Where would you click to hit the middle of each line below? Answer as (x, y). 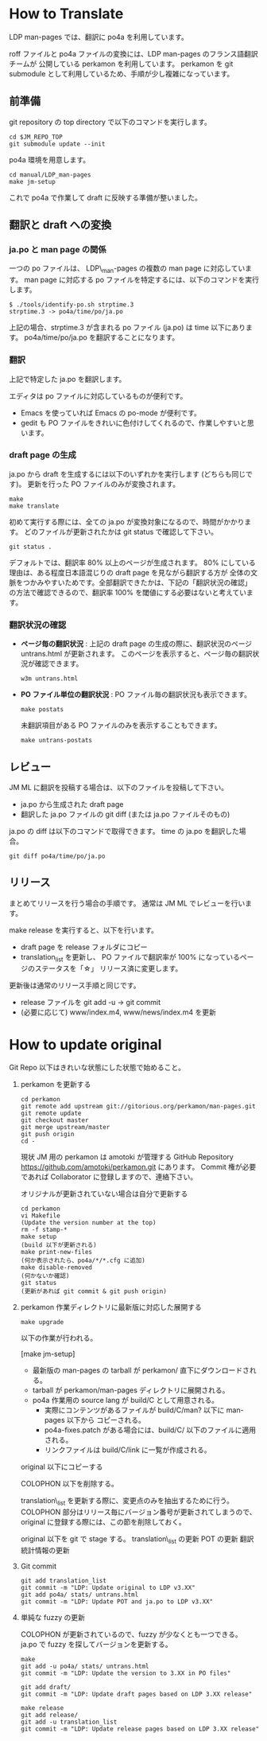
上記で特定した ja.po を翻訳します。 (68, 379)
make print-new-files (56, 1252)
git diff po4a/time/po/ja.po (57, 856)
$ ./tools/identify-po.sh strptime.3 (72, 305)
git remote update (51, 1114)
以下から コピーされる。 (106, 1420)
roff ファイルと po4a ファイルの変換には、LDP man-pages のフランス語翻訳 (134, 53)
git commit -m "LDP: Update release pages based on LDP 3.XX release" (140, 1729)
